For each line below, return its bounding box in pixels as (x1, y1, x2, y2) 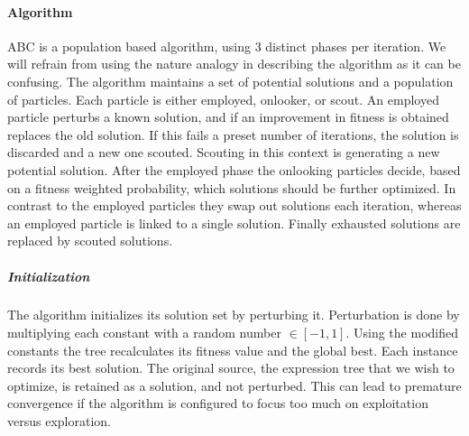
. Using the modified (345, 323, 458, 342)
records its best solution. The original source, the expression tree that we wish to (7, 358, 455, 377)
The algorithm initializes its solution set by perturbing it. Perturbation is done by (7, 305, 460, 324)
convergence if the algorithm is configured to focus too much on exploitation (7, 394, 428, 413)
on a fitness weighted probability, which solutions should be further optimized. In (7, 178, 456, 197)
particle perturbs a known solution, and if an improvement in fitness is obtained (7, 107, 449, 126)
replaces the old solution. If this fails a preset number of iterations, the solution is (7, 125, 459, 144)
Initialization (7, 266, 90, 285)
